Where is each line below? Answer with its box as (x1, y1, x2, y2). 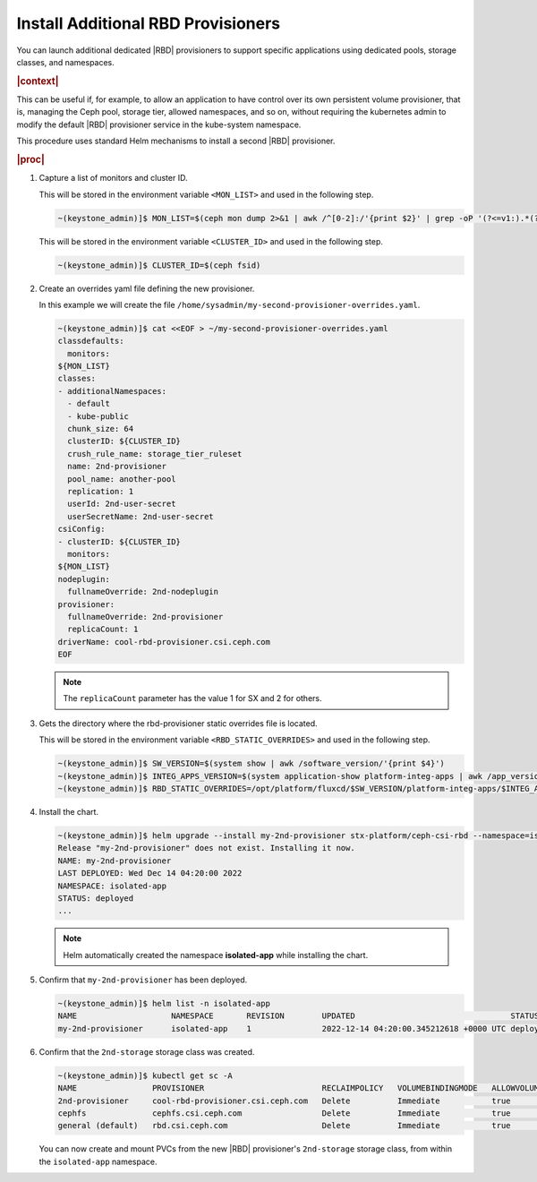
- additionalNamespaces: (57, 386, 167, 396)
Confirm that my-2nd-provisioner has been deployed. (38, 974, 248, 985)
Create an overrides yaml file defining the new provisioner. (38, 283, 255, 294)
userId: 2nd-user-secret (67, 499, 176, 510)
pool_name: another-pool (67, 474, 176, 484)
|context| (16, 74, 59, 87)
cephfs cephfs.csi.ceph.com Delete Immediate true (57, 1108, 511, 1118)
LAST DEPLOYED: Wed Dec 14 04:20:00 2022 (57, 869, 243, 878)
